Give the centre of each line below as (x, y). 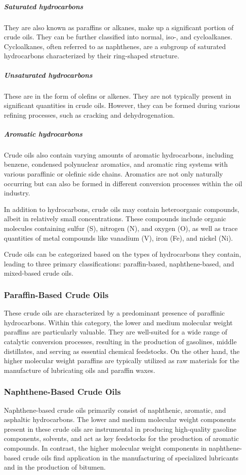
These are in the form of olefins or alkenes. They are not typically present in (118, 96)
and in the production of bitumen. (55, 467)
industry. (17, 193)
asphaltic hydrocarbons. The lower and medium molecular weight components (120, 419)
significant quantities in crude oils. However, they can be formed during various (122, 105)
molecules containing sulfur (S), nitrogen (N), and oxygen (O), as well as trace (121, 228)
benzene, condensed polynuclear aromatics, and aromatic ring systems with (116, 164)
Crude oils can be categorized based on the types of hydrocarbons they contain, (123, 254)
